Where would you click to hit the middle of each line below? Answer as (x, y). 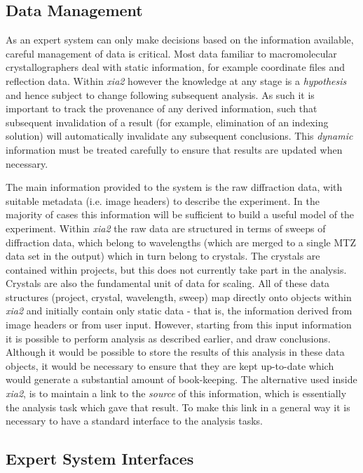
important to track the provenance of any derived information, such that (162, 108)
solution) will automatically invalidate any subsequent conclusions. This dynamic (179, 136)
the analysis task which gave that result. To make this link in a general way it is (178, 407)
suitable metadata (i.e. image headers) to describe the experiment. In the (163, 200)
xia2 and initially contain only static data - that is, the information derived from (179, 311)
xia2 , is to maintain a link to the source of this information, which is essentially (176, 393)
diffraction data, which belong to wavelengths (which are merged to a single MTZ (181, 242)
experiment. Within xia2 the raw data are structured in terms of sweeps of (166, 228)
